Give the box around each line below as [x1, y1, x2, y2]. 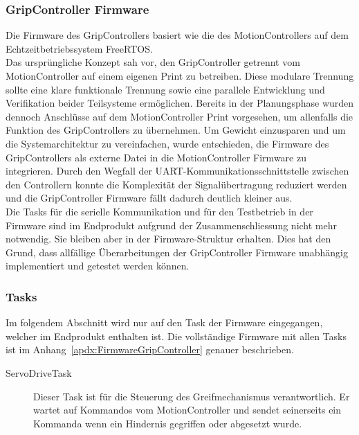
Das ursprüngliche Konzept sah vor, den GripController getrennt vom [6, 55, 300, 69]
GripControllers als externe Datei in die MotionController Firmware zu [6, 150, 306, 164]
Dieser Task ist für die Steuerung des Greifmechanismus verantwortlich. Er [33, 389, 350, 403]
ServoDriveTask [6, 365, 72, 380]
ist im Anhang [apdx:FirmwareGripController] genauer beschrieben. [6, 342, 294, 357]
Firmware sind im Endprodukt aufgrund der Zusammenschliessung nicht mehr [6, 217, 337, 232]
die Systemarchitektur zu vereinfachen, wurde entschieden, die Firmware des [6, 136, 329, 150]
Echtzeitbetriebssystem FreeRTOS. [6, 41, 153, 55]
